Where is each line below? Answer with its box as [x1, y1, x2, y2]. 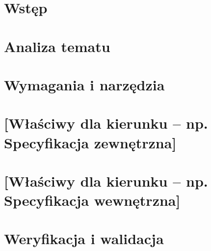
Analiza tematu [4, 36, 110, 56]
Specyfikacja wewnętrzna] [4, 190, 181, 210]
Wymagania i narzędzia [4, 74, 165, 94]
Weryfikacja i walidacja [4, 228, 164, 249]
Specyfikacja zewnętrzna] [4, 132, 177, 152]
